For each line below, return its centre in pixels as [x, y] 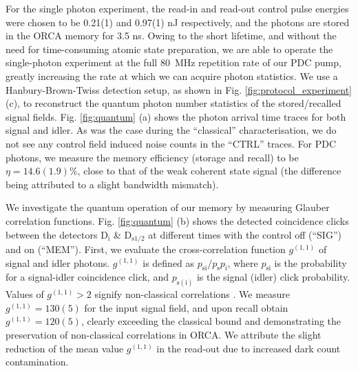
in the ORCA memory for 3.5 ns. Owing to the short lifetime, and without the [171, 36]
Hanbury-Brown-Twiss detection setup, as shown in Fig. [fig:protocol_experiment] [179, 89]
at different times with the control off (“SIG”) [245, 234]
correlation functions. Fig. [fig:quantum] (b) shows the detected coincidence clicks [177, 220]
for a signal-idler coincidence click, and [87, 277]
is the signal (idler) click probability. [273, 277]
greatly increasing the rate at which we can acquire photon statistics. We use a [172, 76]
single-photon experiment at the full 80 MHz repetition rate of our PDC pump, [173, 62]
